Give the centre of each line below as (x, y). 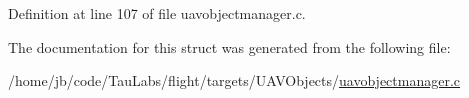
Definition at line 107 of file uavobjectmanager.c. (157, 13)
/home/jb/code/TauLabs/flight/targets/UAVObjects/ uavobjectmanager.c (234, 80)
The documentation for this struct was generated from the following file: (229, 46)
